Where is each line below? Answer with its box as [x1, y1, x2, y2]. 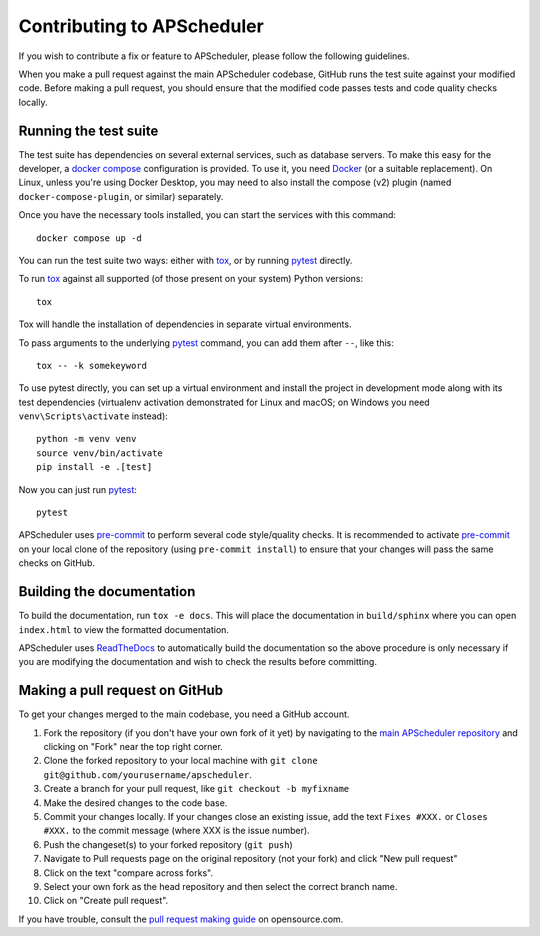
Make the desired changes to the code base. [43, 796, 228, 809]
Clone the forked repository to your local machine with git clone [43, 755, 319, 767]
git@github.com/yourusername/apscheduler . [43, 768, 252, 780]
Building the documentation [18, 583, 196, 600]
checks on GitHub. [18, 557, 95, 569]
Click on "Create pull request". [43, 895, 169, 907]
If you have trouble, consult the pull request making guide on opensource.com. [18, 913, 344, 925]
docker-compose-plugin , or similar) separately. [18, 190, 224, 202]
